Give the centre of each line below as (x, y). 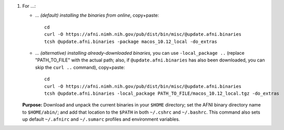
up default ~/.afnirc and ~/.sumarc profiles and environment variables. (101, 119)
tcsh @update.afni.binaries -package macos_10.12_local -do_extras (131, 41)
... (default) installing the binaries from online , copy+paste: (97, 15)
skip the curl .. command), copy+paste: (80, 67)
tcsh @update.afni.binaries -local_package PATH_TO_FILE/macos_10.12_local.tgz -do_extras (162, 93)
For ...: (29, 6)
